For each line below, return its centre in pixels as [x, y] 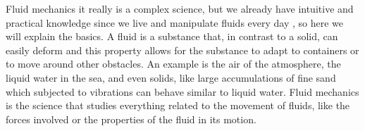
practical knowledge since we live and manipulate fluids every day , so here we [175, 22]
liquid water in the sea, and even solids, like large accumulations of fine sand [171, 77]
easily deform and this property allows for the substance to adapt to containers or [182, 50]
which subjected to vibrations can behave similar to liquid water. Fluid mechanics [182, 91]
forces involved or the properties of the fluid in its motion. [131, 119]
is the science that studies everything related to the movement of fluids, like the [178, 105]
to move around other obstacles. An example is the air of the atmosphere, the [173, 64]
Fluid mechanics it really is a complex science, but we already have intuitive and [180, 8]
